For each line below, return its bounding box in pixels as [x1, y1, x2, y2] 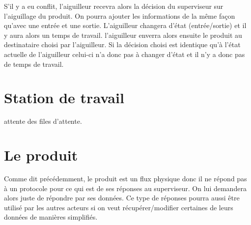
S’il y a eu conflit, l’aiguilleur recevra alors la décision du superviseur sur [4, 1, 223, 11]
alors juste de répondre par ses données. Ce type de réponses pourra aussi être [4, 193, 240, 203]
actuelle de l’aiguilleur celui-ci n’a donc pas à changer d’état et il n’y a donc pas [4, 49, 245, 59]
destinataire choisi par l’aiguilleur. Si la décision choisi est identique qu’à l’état [4, 39, 241, 50]
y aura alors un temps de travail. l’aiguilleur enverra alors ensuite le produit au [4, 29, 242, 40]
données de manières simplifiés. [4, 212, 98, 222]
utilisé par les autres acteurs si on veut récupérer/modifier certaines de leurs [4, 202, 233, 212]
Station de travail [4, 87, 124, 108]
